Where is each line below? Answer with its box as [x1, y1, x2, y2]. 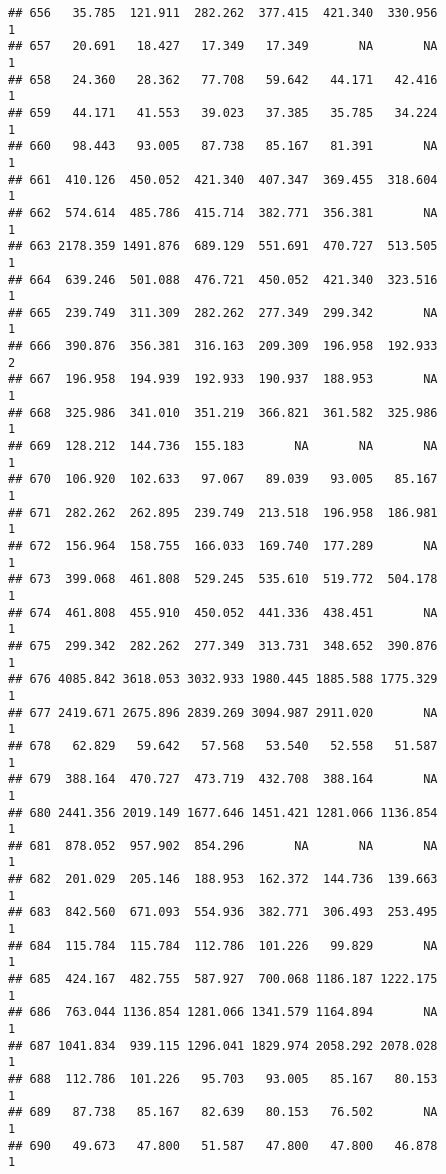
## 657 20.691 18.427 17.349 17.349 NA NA [8, 39, 438, 54]
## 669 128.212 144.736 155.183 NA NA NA [8, 439, 438, 454]
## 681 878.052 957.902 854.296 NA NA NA [8, 838, 438, 853]
